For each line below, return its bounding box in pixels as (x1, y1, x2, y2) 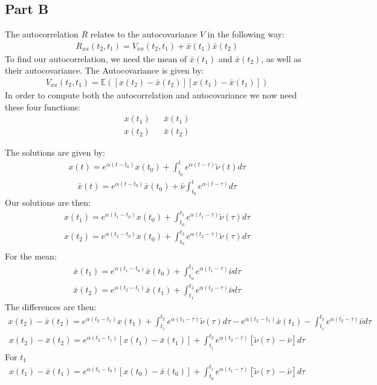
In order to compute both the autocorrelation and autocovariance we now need (5, 89, 297, 101)
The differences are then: (5, 300, 97, 313)
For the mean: (5, 250, 57, 262)
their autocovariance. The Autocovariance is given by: (5, 64, 204, 77)
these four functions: (5, 100, 80, 113)
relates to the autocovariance (90, 28, 198, 40)
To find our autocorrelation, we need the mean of (5, 52, 187, 65)
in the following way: (207, 28, 285, 40)
